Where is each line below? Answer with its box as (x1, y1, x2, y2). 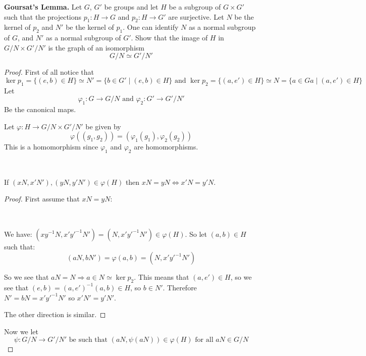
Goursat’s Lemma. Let (4, 2, 82, 12)
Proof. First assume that (4, 193, 80, 204)
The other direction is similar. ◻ (4, 309, 106, 320)
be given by (85, 121, 121, 131)
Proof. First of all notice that (4, 67, 94, 77)
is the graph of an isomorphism (48, 42, 144, 53)
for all (195, 336, 214, 344)
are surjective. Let (168, 11, 224, 22)
